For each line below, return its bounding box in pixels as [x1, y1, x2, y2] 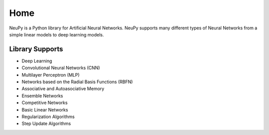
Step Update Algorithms [21, 121, 71, 127]
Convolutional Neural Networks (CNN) [21, 65, 100, 71]
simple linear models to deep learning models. [9, 31, 104, 37]
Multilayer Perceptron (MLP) [21, 72, 80, 78]
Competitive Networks [21, 100, 68, 106]
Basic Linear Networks [21, 107, 68, 113]
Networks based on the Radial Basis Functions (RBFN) [21, 79, 133, 85]
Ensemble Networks [21, 93, 63, 99]
